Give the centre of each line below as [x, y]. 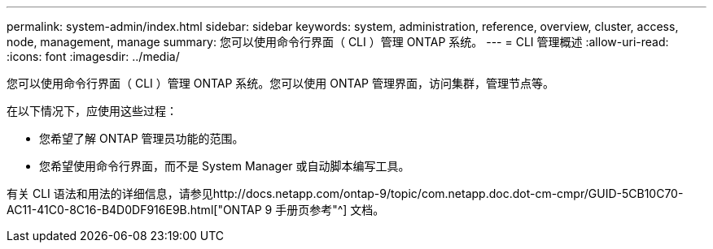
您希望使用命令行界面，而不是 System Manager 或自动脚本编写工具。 [225, 166]
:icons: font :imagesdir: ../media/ [93, 56]
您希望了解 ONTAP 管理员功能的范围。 [142, 138]
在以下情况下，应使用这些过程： [92, 111]
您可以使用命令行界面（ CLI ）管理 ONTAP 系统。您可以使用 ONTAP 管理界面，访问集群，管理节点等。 [280, 83]
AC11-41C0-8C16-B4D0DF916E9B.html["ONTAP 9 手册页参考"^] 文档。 [196, 210]
